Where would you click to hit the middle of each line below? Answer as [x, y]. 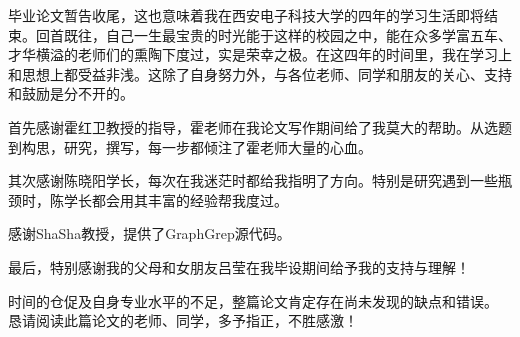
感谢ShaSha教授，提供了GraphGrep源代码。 [149, 233]
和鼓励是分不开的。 [71, 93]
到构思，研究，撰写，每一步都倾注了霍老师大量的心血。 [190, 146]
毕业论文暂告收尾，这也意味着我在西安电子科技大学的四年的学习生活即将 [246, 15]
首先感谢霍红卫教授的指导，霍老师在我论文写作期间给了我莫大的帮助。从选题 [260, 126]
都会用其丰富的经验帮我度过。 [189, 199]
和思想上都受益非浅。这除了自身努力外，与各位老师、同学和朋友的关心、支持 [260, 73]
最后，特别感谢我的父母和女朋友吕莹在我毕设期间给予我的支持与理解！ [239, 266]
